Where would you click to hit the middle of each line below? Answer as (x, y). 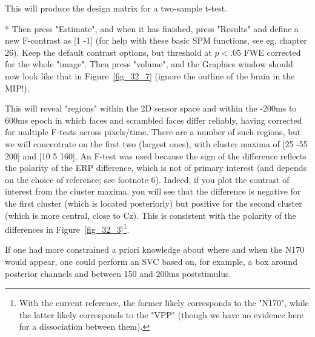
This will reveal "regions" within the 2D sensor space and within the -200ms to (151, 108)
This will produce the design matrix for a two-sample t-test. (116, 8)
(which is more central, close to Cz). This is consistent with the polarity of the (151, 215)
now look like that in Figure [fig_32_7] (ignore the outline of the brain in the (150, 75)
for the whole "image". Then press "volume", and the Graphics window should (149, 64)
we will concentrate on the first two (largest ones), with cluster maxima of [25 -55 (156, 143)
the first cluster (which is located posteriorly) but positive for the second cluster (154, 203)
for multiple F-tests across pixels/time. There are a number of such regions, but (153, 132)
